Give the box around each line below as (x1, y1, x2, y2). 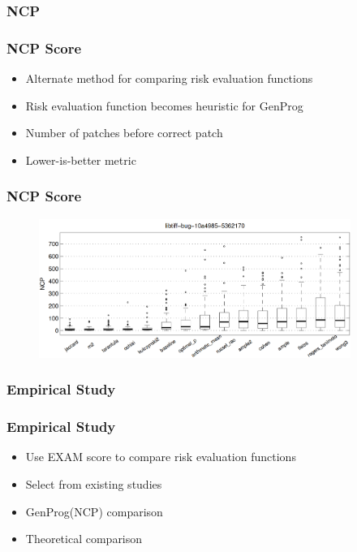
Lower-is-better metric (25, 151, 136, 168)
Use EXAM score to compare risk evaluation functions (25, 448, 296, 465)
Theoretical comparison (25, 530, 143, 547)
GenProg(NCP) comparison (25, 502, 163, 520)
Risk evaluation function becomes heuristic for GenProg (25, 97, 303, 114)
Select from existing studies (25, 476, 162, 493)
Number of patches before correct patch (25, 124, 223, 141)
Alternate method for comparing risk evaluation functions (25, 70, 313, 87)
